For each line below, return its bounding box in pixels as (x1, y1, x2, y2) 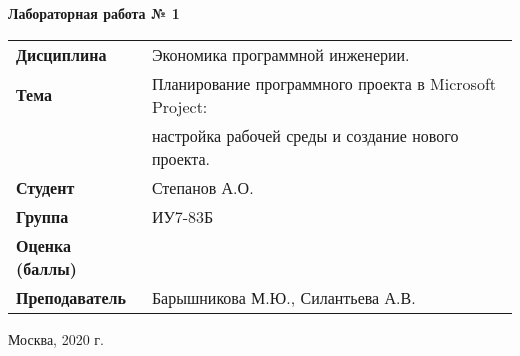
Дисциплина (16, 42, 107, 66)
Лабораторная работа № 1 (8, 3, 180, 23)
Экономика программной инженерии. (151, 42, 410, 66)
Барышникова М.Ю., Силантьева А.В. (151, 285, 416, 309)
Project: (151, 94, 208, 118)
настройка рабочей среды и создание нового (151, 123, 459, 147)
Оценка (16, 233, 71, 257)
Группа (16, 204, 69, 228)
